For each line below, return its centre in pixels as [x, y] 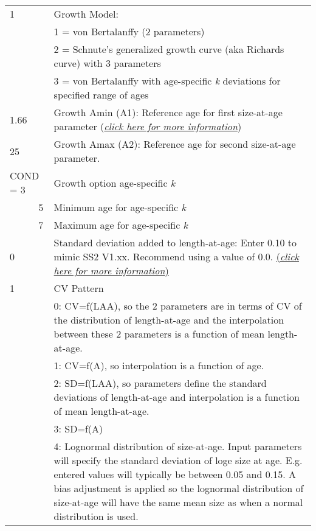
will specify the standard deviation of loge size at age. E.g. [178, 460]
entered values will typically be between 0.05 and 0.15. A [175, 474]
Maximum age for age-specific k [121, 225]
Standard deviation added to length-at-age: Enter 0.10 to [175, 242]
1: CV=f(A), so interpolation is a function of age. [159, 365]
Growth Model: [86, 14]
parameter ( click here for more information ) [148, 126]
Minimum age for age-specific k [120, 207]
